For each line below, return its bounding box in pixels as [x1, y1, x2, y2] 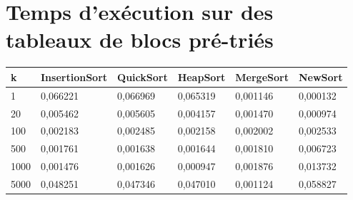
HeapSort [177, 69, 226, 84]
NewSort [298, 69, 343, 84]
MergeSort [235, 69, 289, 84]
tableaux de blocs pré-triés [6, 25, 274, 54]
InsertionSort [41, 69, 108, 84]
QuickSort [117, 69, 168, 84]
